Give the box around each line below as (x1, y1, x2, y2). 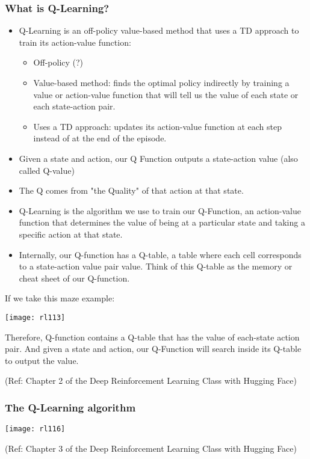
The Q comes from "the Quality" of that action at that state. (19, 184, 244, 197)
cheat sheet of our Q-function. (19, 271, 130, 284)
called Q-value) (19, 164, 75, 176)
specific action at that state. (19, 227, 123, 240)
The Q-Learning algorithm (5, 399, 136, 414)
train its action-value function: (19, 35, 131, 48)
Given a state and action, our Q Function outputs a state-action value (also (19, 152, 298, 164)
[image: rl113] (5, 313, 66, 322)
